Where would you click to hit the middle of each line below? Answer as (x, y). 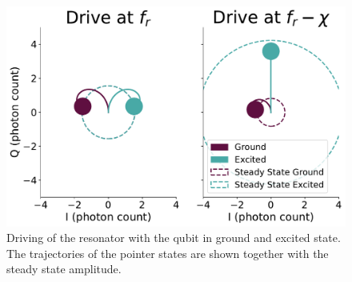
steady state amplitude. (64, 269)
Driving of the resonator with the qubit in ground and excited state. (174, 238)
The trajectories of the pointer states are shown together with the (168, 253)
